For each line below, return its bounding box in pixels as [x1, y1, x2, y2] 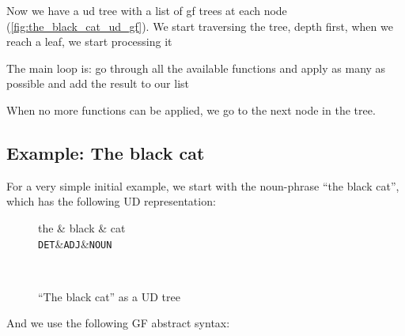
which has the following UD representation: [6, 193, 216, 210]
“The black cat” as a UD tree [38, 288, 180, 304]
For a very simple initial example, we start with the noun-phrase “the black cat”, [6, 177, 399, 194]
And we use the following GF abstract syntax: [6, 315, 230, 331]
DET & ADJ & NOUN [38, 235, 112, 251]
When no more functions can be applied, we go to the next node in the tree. [6, 101, 376, 118]
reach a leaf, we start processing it [6, 33, 172, 50]
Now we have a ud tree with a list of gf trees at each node [6, 2, 287, 18]
